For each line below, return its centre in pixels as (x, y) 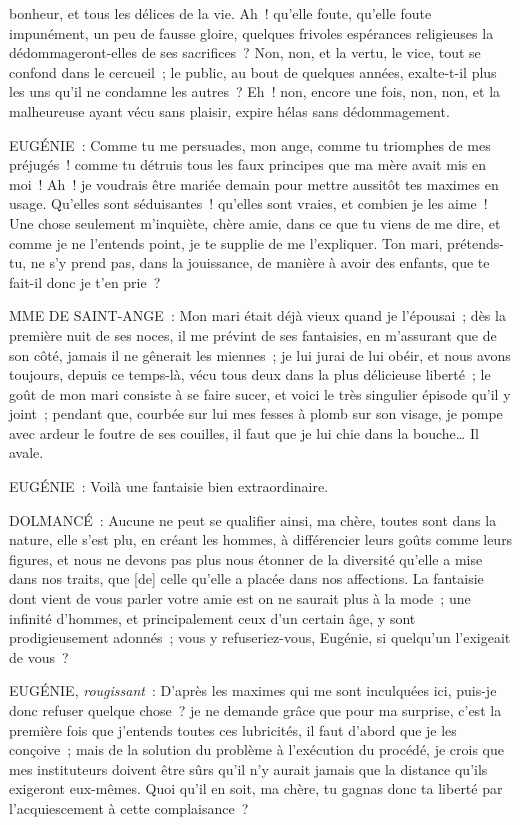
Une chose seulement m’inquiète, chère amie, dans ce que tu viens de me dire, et (255, 222)
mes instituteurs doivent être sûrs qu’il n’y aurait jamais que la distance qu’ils (248, 768)
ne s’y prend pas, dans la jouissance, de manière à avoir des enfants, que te (260, 262)
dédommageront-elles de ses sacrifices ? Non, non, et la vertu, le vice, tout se (245, 52)
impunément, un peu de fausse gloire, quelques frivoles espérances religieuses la (251, 32)
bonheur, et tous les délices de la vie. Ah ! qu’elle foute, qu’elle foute (220, 13)
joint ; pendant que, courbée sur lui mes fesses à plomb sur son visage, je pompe (256, 413)
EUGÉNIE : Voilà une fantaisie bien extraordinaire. (169, 486)
